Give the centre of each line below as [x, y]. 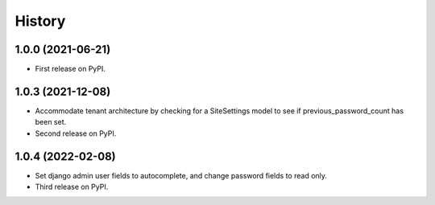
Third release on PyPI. [72, 187]
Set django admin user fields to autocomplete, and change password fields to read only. [181, 175]
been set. [51, 122]
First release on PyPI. [70, 69]
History [40, 21]
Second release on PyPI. [76, 133]
